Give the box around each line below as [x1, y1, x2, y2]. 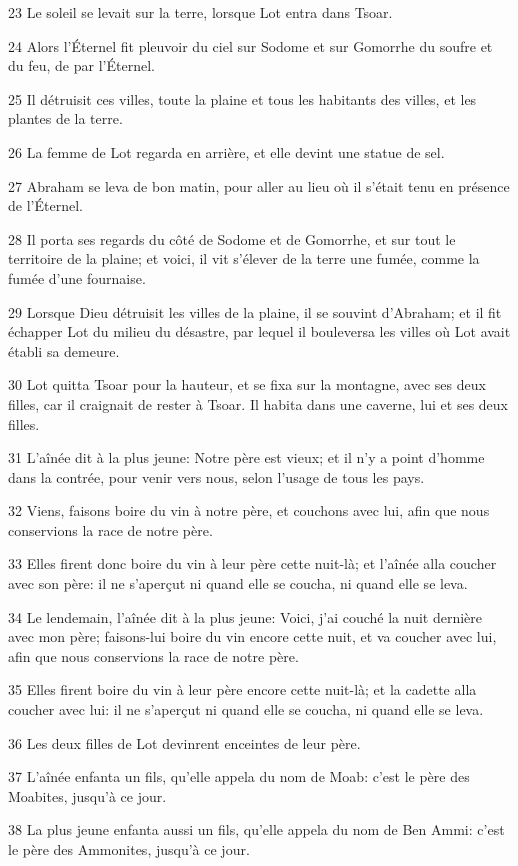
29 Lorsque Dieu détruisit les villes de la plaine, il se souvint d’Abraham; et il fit [8, 301, 502, 322]
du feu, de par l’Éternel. [8, 55, 155, 76]
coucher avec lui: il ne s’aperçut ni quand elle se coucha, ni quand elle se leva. [8, 699, 484, 720]
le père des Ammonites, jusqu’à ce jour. [8, 839, 250, 859]
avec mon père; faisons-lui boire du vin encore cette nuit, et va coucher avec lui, [8, 626, 497, 647]
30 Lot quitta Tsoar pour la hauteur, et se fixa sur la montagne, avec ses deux [8, 374, 486, 395]
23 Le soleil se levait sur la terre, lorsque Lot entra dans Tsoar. [8, 2, 393, 22]
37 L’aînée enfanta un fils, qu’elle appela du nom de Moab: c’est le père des [8, 766, 470, 787]
